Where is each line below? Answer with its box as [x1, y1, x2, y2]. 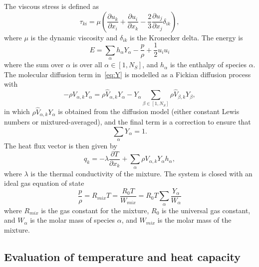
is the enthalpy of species [170, 59, 247, 70]
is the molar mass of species [30, 215, 115, 225]
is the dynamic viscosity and [30, 32, 118, 42]
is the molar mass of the [157, 215, 232, 225]
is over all [72, 59, 102, 70]
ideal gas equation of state [4, 178, 84, 188]
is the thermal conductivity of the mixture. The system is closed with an [30, 168, 253, 178]
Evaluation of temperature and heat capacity [4, 249, 241, 264]
